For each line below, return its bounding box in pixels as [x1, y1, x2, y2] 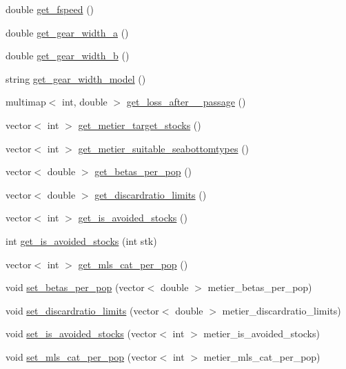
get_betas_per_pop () [94, 164, 192, 179]
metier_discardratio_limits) [222, 303, 341, 317]
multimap [6, 94, 46, 109]
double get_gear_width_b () [6, 48, 130, 63]
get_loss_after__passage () [126, 94, 246, 109]
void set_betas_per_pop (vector [6, 280, 145, 295]
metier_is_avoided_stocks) [203, 326, 320, 341]
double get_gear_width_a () [6, 25, 129, 39]
